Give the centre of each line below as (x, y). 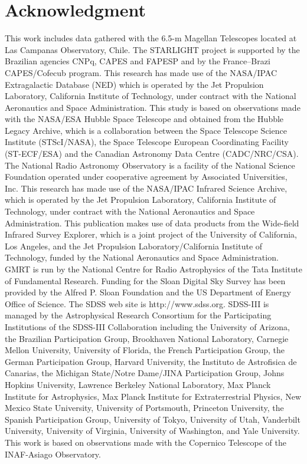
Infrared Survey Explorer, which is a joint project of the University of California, (151, 234)
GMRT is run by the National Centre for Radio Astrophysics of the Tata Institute (153, 269)
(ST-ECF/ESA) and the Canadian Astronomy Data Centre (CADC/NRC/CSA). (152, 154)
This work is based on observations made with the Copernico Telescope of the (146, 442)
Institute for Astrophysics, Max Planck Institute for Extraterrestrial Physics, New (153, 396)
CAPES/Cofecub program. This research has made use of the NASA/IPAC (141, 72)
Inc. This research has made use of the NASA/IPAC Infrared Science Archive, (146, 188)
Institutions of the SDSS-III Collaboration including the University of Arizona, (147, 326)
